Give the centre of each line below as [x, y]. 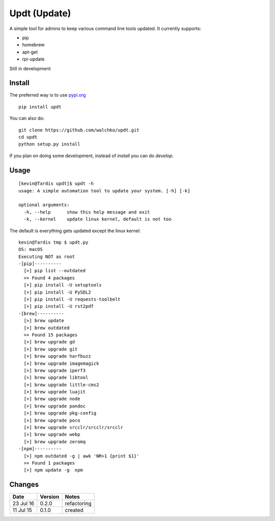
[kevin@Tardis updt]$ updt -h [56, 184]
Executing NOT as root [47, 256]
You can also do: [27, 118]
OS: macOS [31, 250]
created [74, 510]
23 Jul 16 [23, 504]
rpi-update [33, 59]
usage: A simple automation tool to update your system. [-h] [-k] [104, 191]
